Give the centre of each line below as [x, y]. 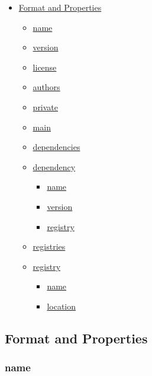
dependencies [56, 147]
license [45, 67]
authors [46, 87]
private [46, 106]
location [62, 306]
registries [49, 246]
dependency [54, 166]
